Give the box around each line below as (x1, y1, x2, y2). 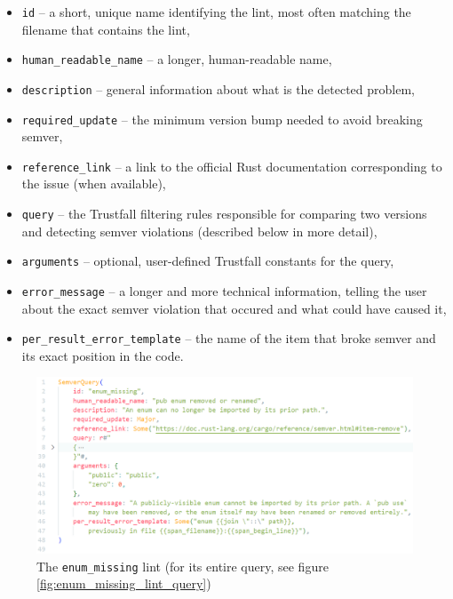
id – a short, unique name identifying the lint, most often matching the (21, 3, 411, 20)
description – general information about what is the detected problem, (21, 79, 415, 98)
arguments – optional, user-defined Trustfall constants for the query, (21, 252, 394, 270)
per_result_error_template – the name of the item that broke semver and (21, 329, 436, 347)
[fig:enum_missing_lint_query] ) (36, 574, 211, 593)
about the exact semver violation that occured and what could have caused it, (21, 299, 447, 317)
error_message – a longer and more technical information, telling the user (21, 281, 427, 299)
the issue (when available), (21, 174, 166, 193)
